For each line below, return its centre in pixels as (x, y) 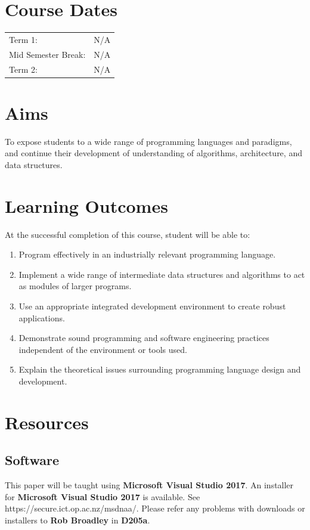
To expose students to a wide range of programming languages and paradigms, (148, 141)
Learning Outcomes (86, 205)
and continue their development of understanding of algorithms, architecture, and (154, 153)
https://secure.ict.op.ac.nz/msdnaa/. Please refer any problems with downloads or (155, 508)
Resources (47, 422)
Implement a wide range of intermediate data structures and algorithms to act (162, 274)
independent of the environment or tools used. (103, 349)
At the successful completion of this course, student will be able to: (128, 234)
